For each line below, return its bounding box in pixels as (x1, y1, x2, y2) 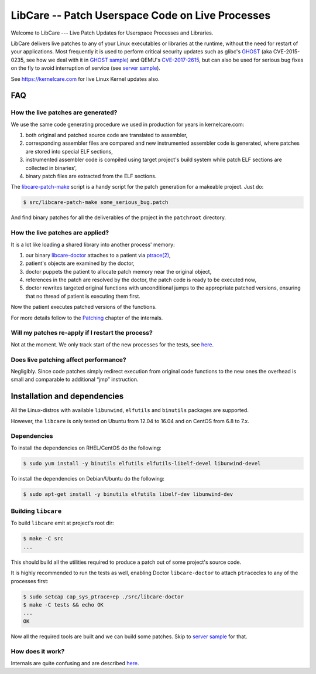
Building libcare (11, 507, 61, 515)
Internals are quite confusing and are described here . (11, 659, 139, 666)
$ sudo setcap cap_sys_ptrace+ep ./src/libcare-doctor (23, 593, 184, 600)
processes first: (11, 577, 49, 584)
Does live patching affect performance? (11, 355, 126, 363)
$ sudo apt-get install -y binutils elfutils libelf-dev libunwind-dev (23, 491, 233, 498)
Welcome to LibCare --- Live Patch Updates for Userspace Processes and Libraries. (11, 29, 214, 36)
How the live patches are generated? (11, 108, 118, 117)
